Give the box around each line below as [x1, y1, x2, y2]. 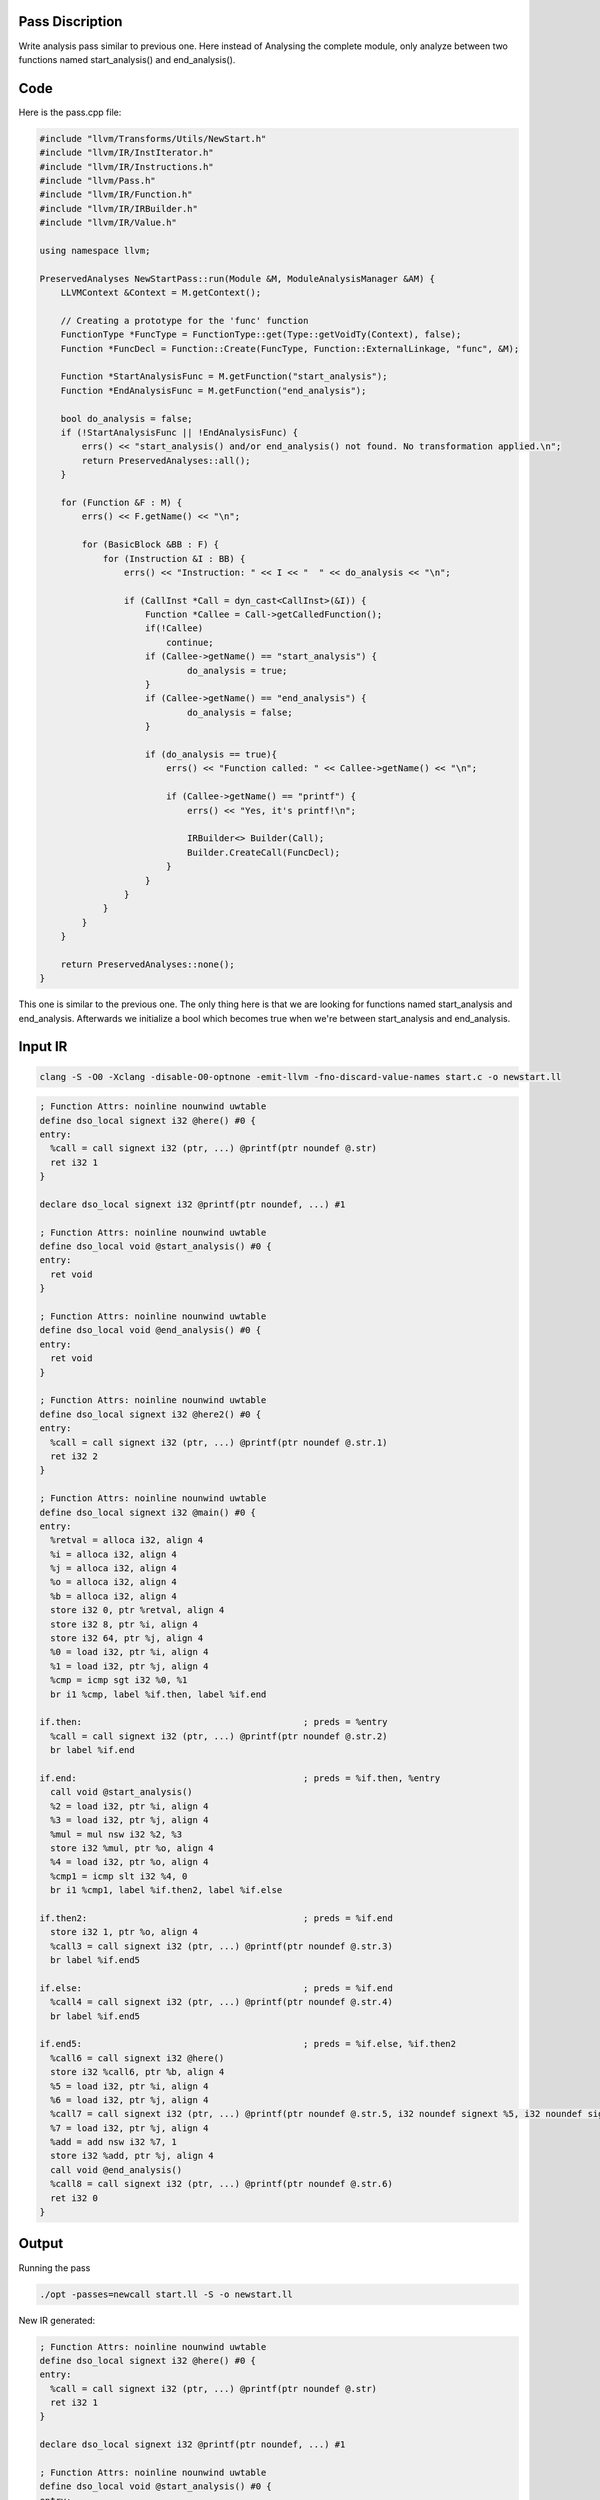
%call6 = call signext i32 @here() [50, 2052, 225, 2064]
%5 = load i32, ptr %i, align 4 [50, 2080, 209, 2092]
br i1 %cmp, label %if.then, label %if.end [50, 1688, 267, 1700]
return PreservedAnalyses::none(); [60, 958, 235, 970]
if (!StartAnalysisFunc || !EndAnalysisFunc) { [60, 427, 299, 438]
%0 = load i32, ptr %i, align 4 [50, 1646, 209, 1658]
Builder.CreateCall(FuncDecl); [186, 846, 341, 858]
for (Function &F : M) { [60, 496, 183, 508]
